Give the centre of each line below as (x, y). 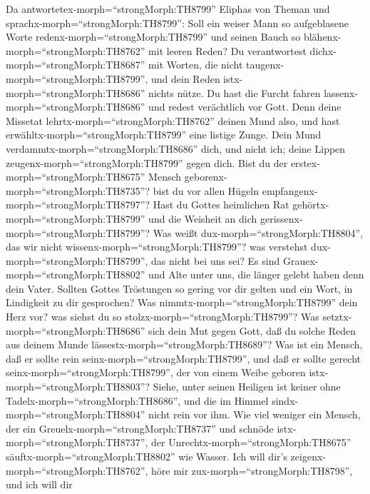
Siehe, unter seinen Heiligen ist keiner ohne (247, 387)
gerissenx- (281, 218)
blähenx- (322, 37)
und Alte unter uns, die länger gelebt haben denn (256, 274)
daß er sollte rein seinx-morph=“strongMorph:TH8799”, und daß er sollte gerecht (183, 358)
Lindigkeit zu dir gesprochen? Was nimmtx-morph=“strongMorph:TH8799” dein (182, 302)
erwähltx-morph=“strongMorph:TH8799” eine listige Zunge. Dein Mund (164, 135)
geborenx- (206, 177)
